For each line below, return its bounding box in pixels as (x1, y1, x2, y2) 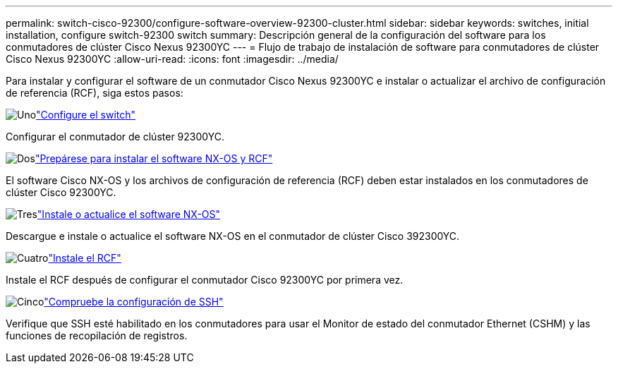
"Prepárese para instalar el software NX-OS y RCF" (35, 152, 273, 164)
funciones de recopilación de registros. (6, 329, 188, 341)
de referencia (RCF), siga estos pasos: (6, 87, 183, 99)
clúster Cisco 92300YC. (6, 186, 116, 198)
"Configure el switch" (36, 109, 136, 121)
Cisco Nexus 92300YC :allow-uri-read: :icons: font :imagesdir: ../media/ (6, 53, 339, 65)
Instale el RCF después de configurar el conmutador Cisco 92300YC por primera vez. (6, 274, 404, 286)
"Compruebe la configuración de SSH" (44, 296, 224, 308)
